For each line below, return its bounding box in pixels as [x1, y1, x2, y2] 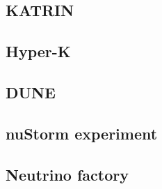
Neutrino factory [6, 163, 129, 185]
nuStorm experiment [6, 122, 158, 144]
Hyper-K [6, 40, 71, 62]
